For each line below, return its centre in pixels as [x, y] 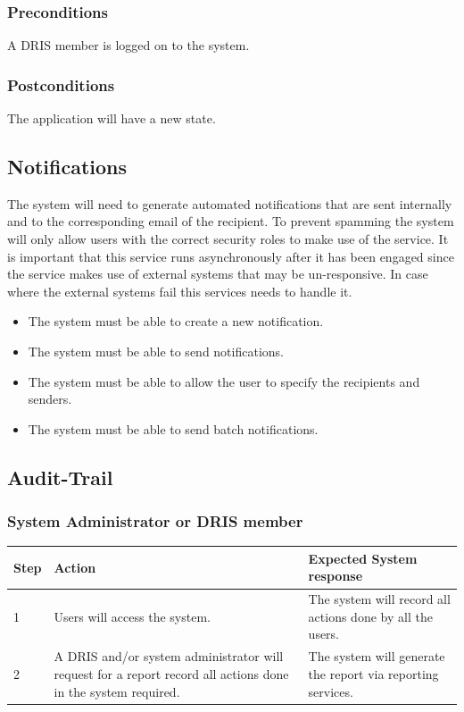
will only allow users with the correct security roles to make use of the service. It [228, 239]
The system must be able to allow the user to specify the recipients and [224, 381]
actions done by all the [370, 616]
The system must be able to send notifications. [156, 351]
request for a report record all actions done [171, 673]
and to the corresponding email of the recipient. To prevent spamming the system [231, 221]
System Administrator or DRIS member [155, 521]
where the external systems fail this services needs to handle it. [180, 291]
